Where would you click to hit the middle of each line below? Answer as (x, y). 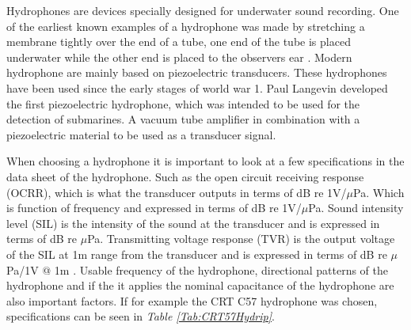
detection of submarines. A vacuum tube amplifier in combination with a (183, 119)
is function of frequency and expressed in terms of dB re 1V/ (154, 208)
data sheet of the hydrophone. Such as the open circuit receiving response (185, 176)
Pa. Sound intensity (356, 208)
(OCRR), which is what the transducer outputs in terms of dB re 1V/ (177, 192)
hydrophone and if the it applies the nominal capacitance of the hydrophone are (200, 285)
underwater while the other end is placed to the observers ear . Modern (179, 57)
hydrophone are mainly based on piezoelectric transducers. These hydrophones (197, 72)
